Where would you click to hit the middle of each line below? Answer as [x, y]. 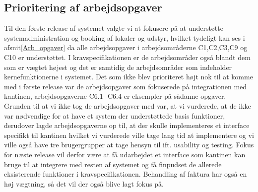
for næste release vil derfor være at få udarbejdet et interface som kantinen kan [125, 154]
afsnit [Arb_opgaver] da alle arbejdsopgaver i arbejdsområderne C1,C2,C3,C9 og [126, 47]
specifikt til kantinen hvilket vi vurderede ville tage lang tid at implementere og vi [129, 135]
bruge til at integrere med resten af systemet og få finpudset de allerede [113, 164]
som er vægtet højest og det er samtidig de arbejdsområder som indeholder [118, 67]
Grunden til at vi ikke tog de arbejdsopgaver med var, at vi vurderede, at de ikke [128, 105]
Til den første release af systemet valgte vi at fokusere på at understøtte [114, 28]
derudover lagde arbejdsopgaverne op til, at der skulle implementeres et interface [127, 125]
